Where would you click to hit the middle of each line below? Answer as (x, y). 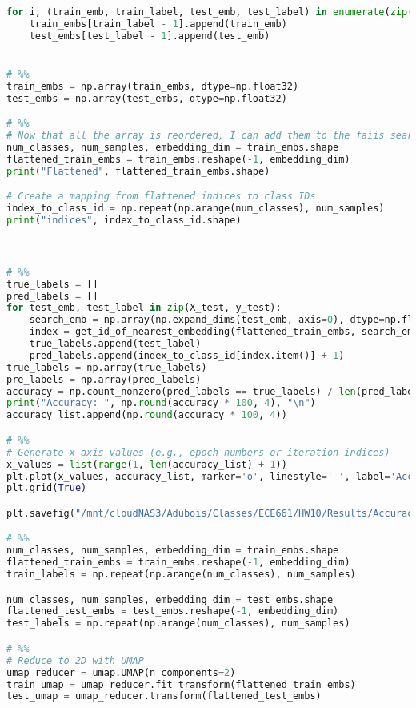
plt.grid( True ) (47, 488)
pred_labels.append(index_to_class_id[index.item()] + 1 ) (187, 355)
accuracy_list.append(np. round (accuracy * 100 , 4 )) (147, 415)
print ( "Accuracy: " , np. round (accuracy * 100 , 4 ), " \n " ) (161, 403)
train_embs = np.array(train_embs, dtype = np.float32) (153, 86)
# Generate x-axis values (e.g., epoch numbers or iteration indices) (198, 452)
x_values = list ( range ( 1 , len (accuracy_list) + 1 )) (147, 464)
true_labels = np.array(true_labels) (107, 367)
